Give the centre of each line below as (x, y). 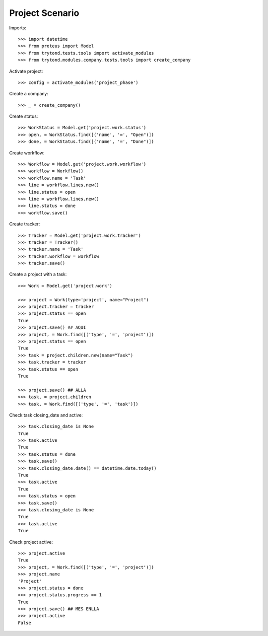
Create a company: (29, 94)
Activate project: (26, 71)
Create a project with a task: (38, 274)
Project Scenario (44, 13)
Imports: (18, 28)
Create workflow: (27, 153)
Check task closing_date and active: (46, 415)
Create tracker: (25, 224)
